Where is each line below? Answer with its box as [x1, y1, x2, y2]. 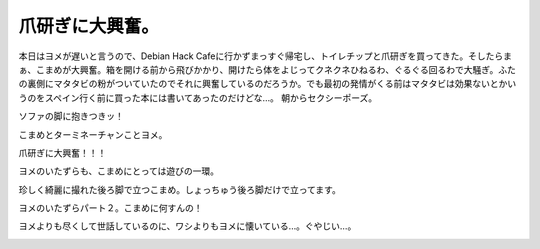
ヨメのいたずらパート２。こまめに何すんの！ [18, 202, 203, 214]
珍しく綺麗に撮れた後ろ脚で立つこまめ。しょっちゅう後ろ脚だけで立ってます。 [18, 183, 342, 195]
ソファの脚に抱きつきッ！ [18, 110, 124, 122]
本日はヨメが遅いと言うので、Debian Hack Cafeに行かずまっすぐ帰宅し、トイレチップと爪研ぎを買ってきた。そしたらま [18, 50, 512, 62]
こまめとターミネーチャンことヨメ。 [18, 128, 168, 140]
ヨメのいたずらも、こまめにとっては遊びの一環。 [18, 165, 220, 177]
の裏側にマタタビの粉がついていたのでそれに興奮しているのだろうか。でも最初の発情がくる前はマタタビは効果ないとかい [18, 78, 517, 90]
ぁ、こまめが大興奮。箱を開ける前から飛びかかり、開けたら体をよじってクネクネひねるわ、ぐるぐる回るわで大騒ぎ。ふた [18, 63, 517, 75]
